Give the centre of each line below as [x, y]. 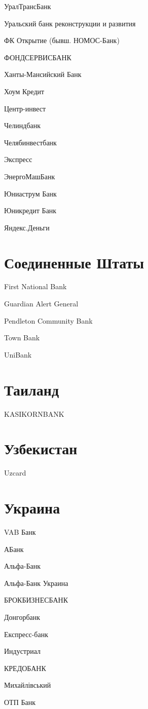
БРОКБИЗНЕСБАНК [36, 600]
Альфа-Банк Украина [36, 583]
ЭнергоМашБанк [30, 176]
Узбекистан [41, 448]
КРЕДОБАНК [25, 668]
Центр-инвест [25, 108]
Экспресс [18, 159]
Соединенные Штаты [74, 262]
